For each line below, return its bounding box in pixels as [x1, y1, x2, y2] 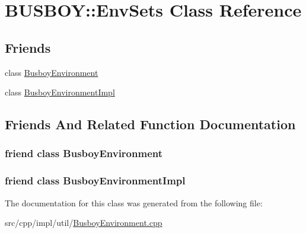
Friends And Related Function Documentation [5, 115, 296, 133]
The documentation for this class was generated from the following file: [5, 196, 263, 209]
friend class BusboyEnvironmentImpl [5, 173, 186, 188]
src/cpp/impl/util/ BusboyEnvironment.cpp [5, 216, 162, 229]
